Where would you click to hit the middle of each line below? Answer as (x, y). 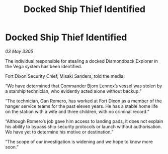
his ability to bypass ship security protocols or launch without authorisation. (83, 126)
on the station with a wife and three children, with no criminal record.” (77, 111)
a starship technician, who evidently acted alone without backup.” (73, 91)
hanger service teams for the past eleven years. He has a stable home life (82, 106)
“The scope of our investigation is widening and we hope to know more (79, 141)
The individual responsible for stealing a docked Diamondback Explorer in (82, 61)
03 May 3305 (19, 51)
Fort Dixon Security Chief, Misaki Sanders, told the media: (65, 76)
